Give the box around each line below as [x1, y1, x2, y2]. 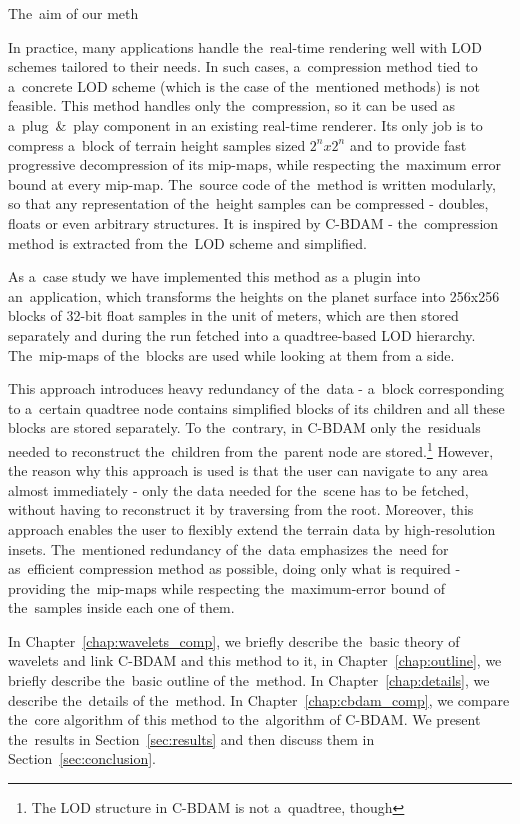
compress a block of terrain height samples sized [8, 134, 306, 155]
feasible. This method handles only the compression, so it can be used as [8, 95, 456, 116]
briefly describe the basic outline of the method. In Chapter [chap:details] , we [8, 670, 490, 691]
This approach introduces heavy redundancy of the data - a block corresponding [8, 378, 504, 399]
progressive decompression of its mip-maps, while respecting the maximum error [8, 154, 502, 175]
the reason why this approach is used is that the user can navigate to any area [8, 460, 489, 481]
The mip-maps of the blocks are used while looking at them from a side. [8, 344, 455, 365]
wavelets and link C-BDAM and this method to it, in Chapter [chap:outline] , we [8, 650, 502, 671]
